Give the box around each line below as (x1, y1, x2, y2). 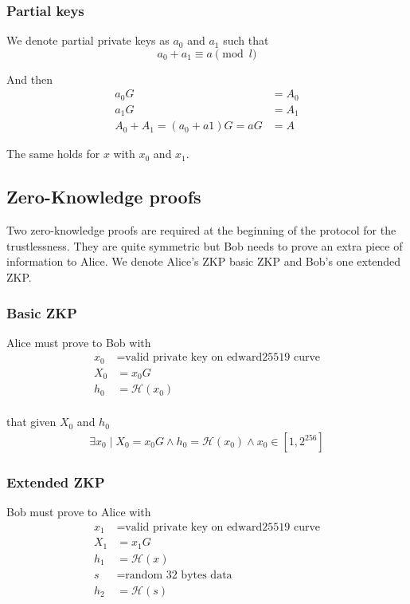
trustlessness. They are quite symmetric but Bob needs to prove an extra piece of (6, 237, 403, 254)
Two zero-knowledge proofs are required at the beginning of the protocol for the (6, 222, 396, 239)
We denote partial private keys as (6, 32, 170, 49)
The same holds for (6, 145, 100, 162)
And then (6, 70, 53, 87)
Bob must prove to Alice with (6, 503, 151, 520)
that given (6, 413, 57, 430)
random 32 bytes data (125, 569, 232, 581)
